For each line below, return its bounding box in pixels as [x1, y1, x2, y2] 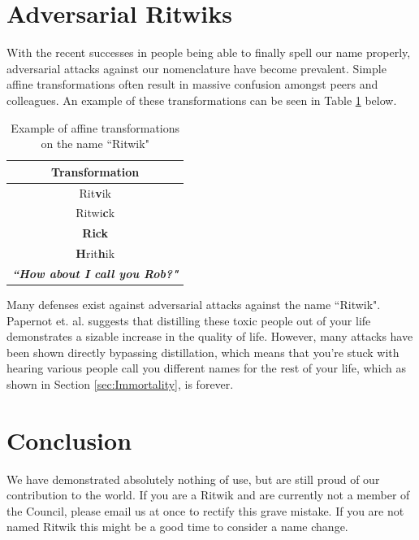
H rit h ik [76, 245, 115, 262]
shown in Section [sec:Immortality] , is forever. [6, 375, 234, 392]
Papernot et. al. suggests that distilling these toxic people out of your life [6, 311, 371, 329]
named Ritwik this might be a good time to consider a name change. [6, 518, 348, 535]
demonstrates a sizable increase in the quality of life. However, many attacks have [6, 328, 413, 345]
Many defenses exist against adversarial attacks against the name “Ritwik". [6, 296, 381, 312]
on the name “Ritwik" [41, 135, 149, 152]
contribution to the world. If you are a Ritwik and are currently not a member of [6, 486, 410, 503]
